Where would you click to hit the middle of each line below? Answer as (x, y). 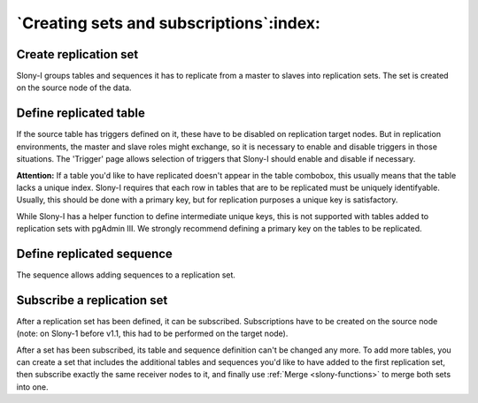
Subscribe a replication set (92, 300)
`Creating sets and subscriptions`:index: (168, 23)
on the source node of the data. (74, 87)
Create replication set (77, 54)
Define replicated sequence (94, 253)
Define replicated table (81, 114)
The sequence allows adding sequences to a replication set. (126, 275)
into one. (32, 387)
